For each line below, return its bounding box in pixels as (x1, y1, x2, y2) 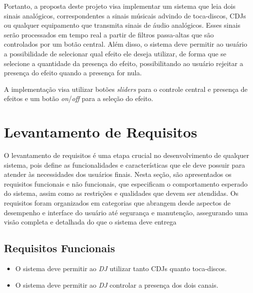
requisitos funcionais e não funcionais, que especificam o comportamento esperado (4, 178, 248, 189)
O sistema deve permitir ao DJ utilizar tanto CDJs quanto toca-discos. (15, 263, 227, 274)
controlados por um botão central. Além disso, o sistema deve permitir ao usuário (4, 39, 248, 49)
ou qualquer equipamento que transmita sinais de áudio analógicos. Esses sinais (4, 20, 240, 30)
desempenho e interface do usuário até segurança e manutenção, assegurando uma (4, 207, 248, 217)
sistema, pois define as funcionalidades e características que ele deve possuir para (4, 159, 245, 170)
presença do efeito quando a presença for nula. (4, 68, 142, 78)
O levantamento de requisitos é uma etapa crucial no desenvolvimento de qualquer (4, 150, 249, 160)
